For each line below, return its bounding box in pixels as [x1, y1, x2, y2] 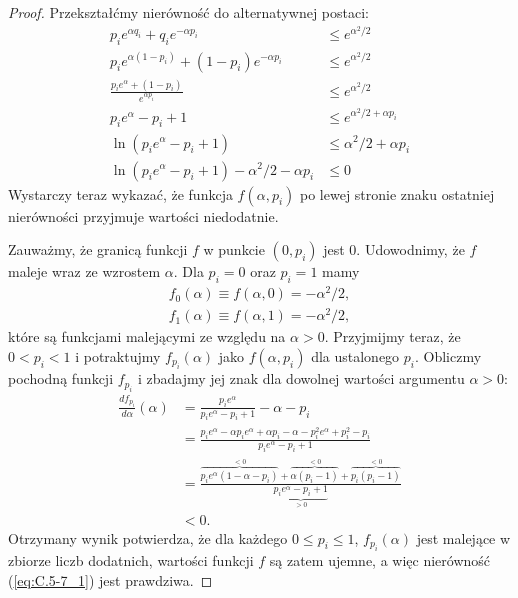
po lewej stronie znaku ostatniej [300, 183, 495, 204]
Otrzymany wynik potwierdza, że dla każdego [8, 527, 288, 548]
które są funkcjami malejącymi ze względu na [8, 326, 286, 347]
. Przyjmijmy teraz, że [324, 326, 461, 347]
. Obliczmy [415, 345, 482, 366]
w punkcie [203, 239, 265, 260]
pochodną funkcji [8, 368, 114, 389]
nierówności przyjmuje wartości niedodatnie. [8, 205, 279, 226]
